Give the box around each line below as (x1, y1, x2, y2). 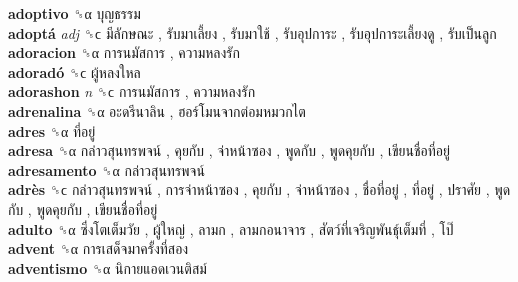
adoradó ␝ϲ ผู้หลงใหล (8, 61, 141, 82)
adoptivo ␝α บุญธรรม (8, 3, 141, 23)
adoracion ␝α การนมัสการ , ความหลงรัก (8, 42, 240, 63)
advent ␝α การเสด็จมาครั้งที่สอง (8, 238, 189, 259)
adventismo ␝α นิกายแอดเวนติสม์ (8, 257, 207, 278)
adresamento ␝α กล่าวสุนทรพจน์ (8, 159, 205, 180)
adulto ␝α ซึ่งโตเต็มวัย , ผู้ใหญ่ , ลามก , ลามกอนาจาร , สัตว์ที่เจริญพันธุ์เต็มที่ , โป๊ (8, 218, 454, 239)
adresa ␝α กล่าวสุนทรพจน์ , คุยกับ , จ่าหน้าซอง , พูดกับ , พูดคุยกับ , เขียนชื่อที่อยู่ (8, 140, 450, 161)
